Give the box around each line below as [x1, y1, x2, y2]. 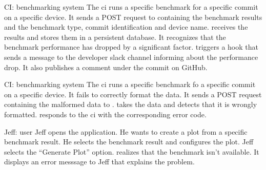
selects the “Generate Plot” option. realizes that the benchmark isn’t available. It [4, 146, 259, 157]
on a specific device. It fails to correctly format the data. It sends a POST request [4, 89, 262, 99]
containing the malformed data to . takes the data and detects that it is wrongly [4, 99, 257, 110]
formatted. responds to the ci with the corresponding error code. [4, 109, 207, 119]
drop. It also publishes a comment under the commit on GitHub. [4, 61, 208, 72]
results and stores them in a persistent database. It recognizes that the [4, 31, 226, 42]
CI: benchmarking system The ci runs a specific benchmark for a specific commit [4, 2, 258, 12]
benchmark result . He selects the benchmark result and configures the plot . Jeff [4, 136, 254, 147]
